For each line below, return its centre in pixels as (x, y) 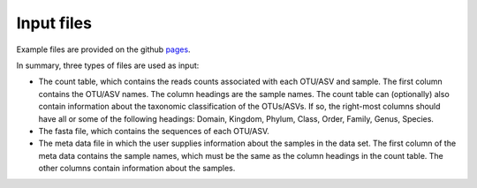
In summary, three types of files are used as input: (108, 65)
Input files (54, 23)
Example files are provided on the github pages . (103, 49)
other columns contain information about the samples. (137, 169)
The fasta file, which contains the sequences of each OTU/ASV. (154, 131)
